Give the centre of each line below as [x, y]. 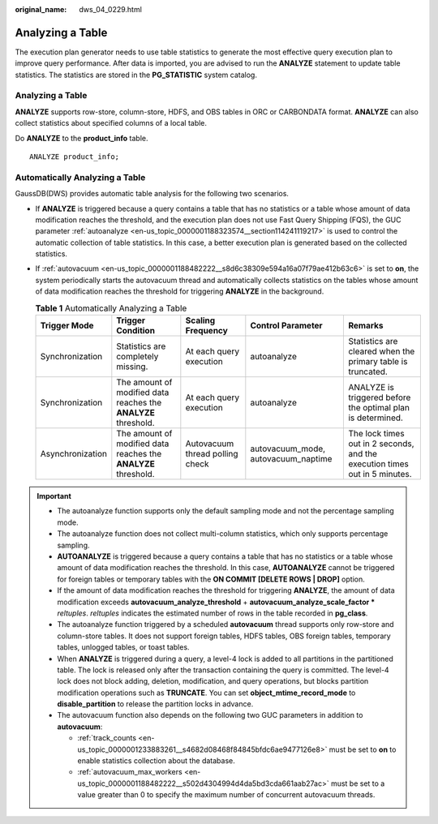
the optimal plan [379, 408]
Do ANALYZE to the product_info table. [82, 138]
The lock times [376, 434]
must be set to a [358, 783]
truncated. [368, 371]
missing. [132, 367]
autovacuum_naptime [291, 459]
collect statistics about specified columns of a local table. [111, 123]
